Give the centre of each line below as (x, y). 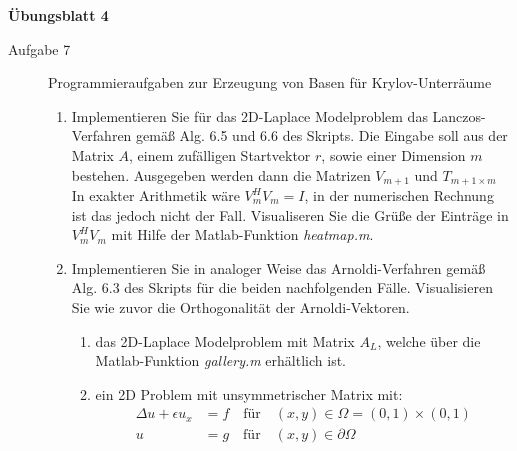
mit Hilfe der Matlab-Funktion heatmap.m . (242, 234)
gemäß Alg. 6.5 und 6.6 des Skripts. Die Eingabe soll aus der (322, 135)
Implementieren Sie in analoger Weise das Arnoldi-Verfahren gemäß (278, 267)
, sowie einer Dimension (393, 154)
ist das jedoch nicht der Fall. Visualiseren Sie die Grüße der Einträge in (290, 214)
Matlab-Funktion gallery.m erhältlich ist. (220, 360)
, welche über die (429, 340)
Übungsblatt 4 (58, 15)
